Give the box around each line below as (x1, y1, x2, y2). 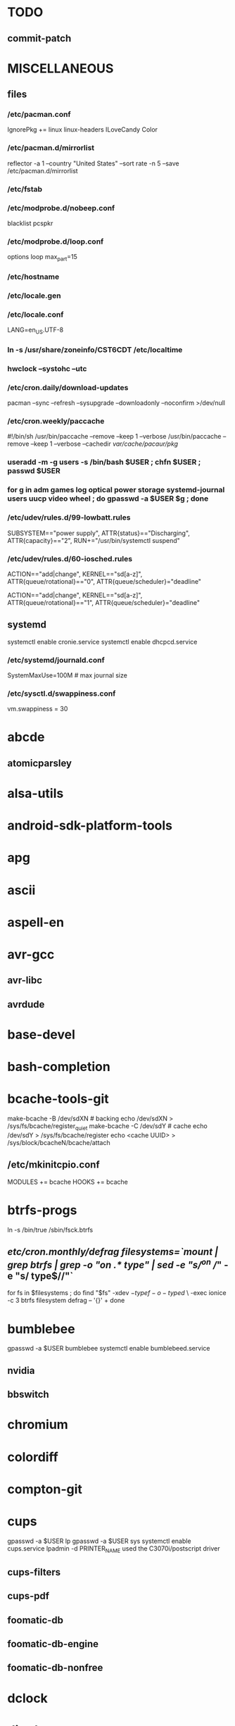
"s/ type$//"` (15, 1270, 74, 1282)
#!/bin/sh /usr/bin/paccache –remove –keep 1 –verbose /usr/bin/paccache (7, 432, 222, 441)
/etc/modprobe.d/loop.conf (7, 237, 104, 246)
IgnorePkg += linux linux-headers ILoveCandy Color (7, 125, 158, 134)
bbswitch (7, 1389, 49, 1401)
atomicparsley (7, 757, 72, 769)
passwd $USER (7, 466, 61, 476)
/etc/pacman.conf (7, 110, 71, 120)
